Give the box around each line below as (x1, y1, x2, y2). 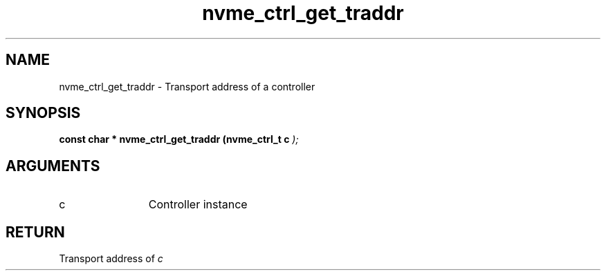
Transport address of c (59, 253, 163, 265)
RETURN (6, 223, 65, 241)
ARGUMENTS (6, 157, 100, 175)
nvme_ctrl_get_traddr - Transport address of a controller (59, 80, 315, 92)
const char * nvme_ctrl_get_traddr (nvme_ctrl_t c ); (59, 133, 299, 146)
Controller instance (148, 197, 248, 212)
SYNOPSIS (6, 104, 81, 122)
